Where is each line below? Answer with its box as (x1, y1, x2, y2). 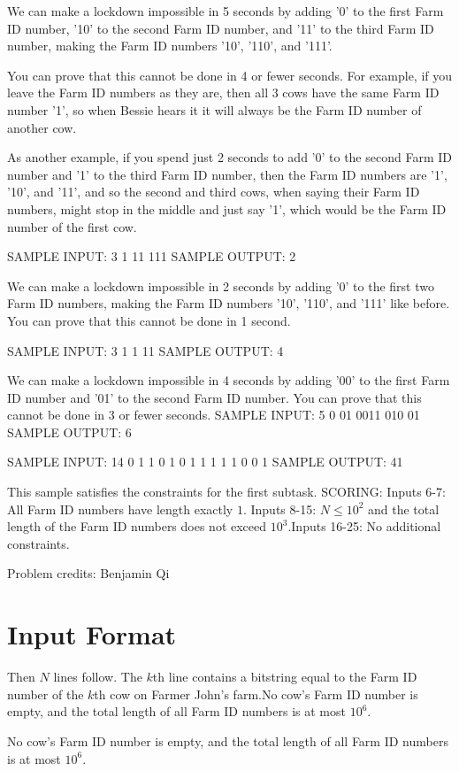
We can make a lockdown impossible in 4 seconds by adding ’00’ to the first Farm (7, 371, 450, 389)
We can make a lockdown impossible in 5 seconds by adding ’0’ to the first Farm (7, 2, 444, 19)
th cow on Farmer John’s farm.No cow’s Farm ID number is (94, 684, 418, 703)
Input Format (7, 616, 177, 652)
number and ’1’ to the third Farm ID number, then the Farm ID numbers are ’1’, (7, 165, 448, 183)
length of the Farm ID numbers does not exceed (7, 517, 267, 536)
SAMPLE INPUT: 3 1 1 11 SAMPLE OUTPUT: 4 (7, 341, 284, 359)
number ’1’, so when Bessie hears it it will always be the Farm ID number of (7, 100, 422, 119)
